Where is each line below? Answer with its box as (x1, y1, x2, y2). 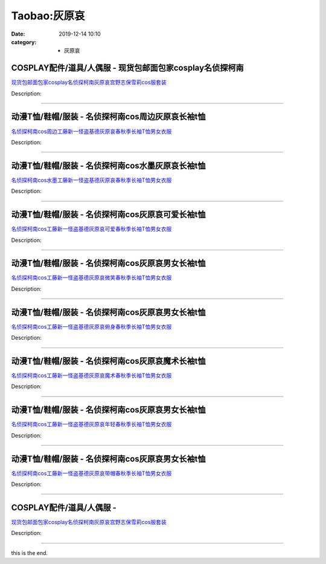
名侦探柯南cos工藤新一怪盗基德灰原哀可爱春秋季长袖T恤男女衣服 (11, 225, 172, 233)
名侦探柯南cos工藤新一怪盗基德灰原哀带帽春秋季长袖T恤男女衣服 (11, 469, 172, 477)
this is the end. (11, 549, 48, 556)
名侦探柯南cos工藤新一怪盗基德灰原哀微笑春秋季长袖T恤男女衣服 (11, 274, 172, 281)
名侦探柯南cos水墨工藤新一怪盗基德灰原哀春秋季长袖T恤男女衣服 (11, 176, 172, 184)
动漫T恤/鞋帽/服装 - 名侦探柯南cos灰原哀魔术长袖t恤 (11, 355, 206, 366)
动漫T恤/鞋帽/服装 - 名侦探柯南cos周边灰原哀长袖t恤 (11, 112, 206, 122)
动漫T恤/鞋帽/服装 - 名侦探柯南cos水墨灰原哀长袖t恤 (11, 160, 206, 170)
